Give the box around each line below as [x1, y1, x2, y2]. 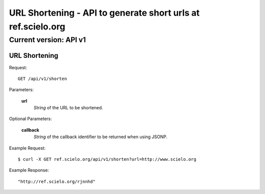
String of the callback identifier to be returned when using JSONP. [33, 134, 168, 140]
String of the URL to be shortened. [33, 105, 103, 111]
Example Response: [9, 167, 49, 173]
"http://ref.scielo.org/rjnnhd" [18, 179, 96, 184]
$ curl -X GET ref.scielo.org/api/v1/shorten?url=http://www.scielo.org [18, 157, 196, 162]
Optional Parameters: [9, 116, 52, 122]
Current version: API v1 [9, 35, 86, 44]
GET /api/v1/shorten [18, 76, 67, 81]
